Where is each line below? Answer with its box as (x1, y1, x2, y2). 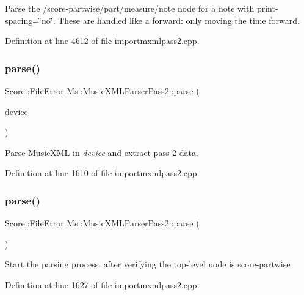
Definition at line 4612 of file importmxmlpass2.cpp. (5, 34, 200, 47)
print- (256, 2, 278, 14)
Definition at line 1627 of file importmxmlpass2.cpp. (5, 278, 200, 291)
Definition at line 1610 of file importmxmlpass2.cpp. (5, 166, 200, 179)
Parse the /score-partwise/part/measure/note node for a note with (5, 2, 255, 14)
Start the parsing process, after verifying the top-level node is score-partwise (5, 258, 291, 271)
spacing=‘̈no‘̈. (5, 13, 56, 26)
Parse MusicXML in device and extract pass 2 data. (5, 146, 198, 159)
